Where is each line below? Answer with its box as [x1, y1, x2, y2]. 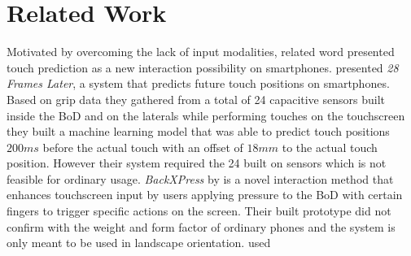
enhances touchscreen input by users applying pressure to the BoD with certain [7, 186, 403, 203]
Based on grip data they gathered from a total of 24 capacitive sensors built [7, 90, 385, 107]
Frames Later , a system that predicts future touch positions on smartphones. [7, 75, 390, 92]
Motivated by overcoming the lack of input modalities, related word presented [7, 43, 395, 60]
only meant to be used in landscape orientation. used [7, 234, 271, 251]
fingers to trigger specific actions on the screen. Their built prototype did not [7, 202, 391, 219]
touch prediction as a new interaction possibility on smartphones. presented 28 [7, 59, 399, 76]
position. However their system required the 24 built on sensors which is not [7, 154, 387, 171]
